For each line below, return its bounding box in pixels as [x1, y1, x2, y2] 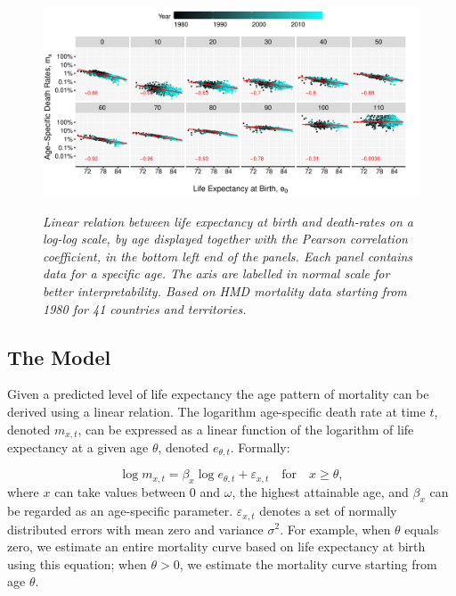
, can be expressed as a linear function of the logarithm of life [77, 419, 414, 438]
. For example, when [280, 519, 391, 538]
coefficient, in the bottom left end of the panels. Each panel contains [43, 246, 413, 265]
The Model [7, 343, 111, 370]
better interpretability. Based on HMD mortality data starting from [43, 281, 407, 300]
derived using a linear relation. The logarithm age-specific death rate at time [7, 401, 426, 420]
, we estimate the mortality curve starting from [179, 554, 437, 573]
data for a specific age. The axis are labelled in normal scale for [43, 264, 390, 283]
